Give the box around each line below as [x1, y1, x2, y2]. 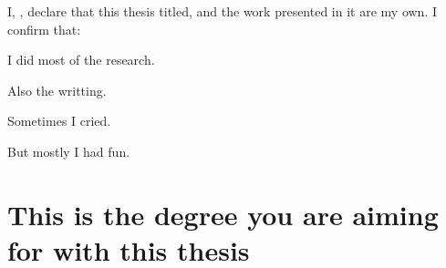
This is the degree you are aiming [7, 195, 439, 232]
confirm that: [7, 19, 81, 38]
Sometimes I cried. [7, 111, 111, 130]
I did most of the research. [7, 50, 155, 69]
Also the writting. [7, 80, 107, 99]
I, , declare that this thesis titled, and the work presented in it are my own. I [7, 2, 437, 20]
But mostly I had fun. [7, 141, 130, 160]
